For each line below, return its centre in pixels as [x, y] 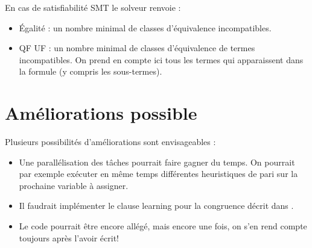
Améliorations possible [101, 113]
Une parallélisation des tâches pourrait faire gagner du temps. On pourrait [157, 162]
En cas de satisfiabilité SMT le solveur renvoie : [93, 7]
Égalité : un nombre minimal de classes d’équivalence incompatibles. [145, 27]
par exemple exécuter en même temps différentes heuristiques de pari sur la [158, 174]
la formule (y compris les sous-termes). [91, 71]
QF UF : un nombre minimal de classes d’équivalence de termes [137, 48]
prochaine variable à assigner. [74, 185]
